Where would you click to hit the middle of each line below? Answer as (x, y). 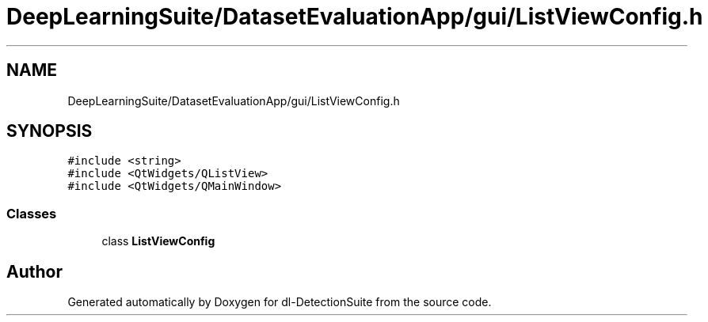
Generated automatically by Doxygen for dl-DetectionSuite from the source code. (280, 302)
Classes (32, 213)
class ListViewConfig (158, 241)
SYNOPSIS (49, 131)
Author (34, 271)
